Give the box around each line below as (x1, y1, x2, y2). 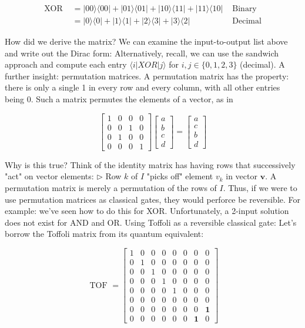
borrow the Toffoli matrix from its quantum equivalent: (5, 227, 204, 240)
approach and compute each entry (5, 58, 127, 71)
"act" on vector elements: (5, 170, 94, 182)
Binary (232, 5, 257, 14)
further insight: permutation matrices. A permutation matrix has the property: (5, 69, 289, 82)
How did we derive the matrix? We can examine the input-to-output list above (5, 35, 288, 48)
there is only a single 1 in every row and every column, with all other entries (5, 81, 280, 93)
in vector (226, 170, 257, 182)
